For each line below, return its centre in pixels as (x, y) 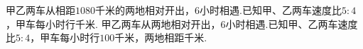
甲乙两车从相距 (40, 10)
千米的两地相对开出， (145, 10)
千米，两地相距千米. (161, 37)
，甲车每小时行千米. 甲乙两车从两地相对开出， (113, 23)
